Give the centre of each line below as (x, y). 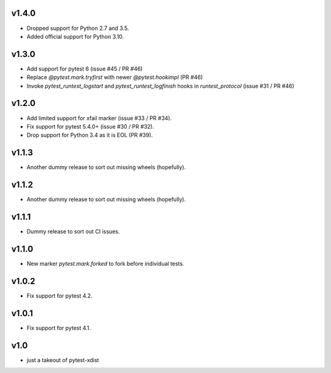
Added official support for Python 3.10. (75, 36)
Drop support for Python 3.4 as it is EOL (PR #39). (90, 135)
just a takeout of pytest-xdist (63, 360)
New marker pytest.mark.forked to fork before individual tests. (105, 263)
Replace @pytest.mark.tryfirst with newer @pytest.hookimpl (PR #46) (115, 77)
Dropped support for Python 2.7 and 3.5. (78, 28)
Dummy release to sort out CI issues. (73, 232)
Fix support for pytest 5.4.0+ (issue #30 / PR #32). (90, 126)
